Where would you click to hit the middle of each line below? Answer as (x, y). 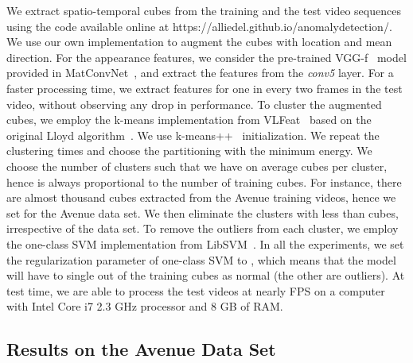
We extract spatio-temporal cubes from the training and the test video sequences (204, 10)
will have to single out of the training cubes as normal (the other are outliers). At (206, 275)
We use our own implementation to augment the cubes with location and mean (199, 42)
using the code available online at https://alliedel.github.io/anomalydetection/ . (199, 26)
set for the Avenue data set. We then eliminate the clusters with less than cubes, (203, 212)
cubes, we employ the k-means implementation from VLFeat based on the (189, 120)
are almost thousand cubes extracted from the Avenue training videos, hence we (201, 197)
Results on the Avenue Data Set (141, 349)
